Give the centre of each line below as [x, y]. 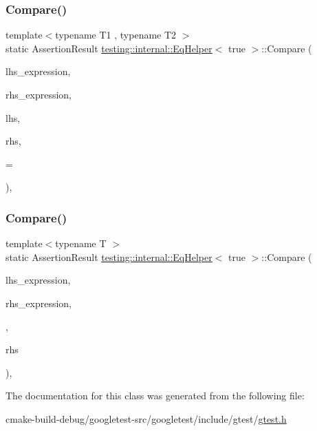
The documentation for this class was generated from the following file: [155, 396]
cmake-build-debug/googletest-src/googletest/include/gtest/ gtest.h [146, 418]
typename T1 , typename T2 [116, 35]
